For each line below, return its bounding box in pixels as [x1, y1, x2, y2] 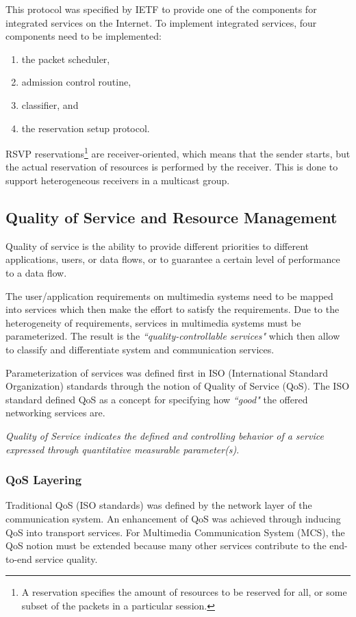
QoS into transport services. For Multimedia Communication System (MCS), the [5, 525, 345, 539]
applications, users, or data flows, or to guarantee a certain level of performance [5, 252, 340, 266]
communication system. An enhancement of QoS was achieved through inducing [5, 511, 341, 525]
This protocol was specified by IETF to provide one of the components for [5, 2, 317, 16]
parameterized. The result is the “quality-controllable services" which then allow [5, 329, 340, 343]
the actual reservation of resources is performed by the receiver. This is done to [5, 160, 338, 174]
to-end [5, 551, 32, 566]
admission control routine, [21, 75, 131, 89]
